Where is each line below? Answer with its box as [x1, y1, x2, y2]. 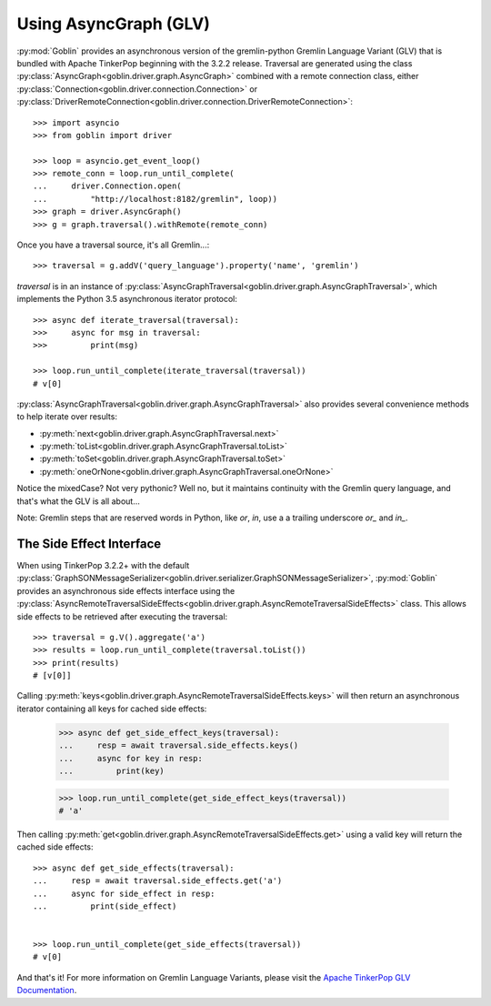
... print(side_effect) [33, 900, 177, 911]
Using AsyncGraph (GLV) [16, 14, 211, 34]
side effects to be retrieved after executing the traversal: [16, 610, 228, 622]
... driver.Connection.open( [33, 181, 182, 191]
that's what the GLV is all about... [16, 496, 140, 507]
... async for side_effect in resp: [33, 888, 215, 899]
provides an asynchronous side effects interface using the [16, 585, 235, 596]
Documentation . [16, 985, 77, 996]
